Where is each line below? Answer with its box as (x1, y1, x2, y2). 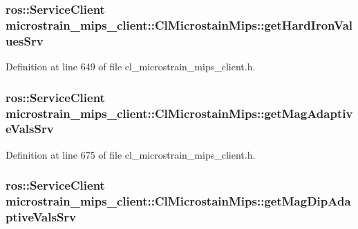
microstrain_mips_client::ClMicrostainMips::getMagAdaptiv (6, 104, 353, 121)
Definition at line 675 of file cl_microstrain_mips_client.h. (6, 147, 256, 161)
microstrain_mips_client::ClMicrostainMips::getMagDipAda (6, 192, 351, 210)
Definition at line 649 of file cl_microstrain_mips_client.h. (6, 59, 256, 74)
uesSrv (6, 32, 44, 49)
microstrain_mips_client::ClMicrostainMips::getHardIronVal (6, 16, 353, 33)
